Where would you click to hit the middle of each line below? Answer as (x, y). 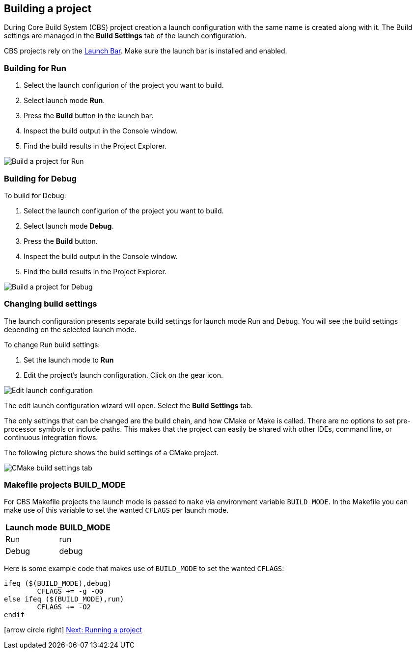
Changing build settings (51, 304)
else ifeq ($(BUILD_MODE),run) (64, 599)
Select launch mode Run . (64, 101)
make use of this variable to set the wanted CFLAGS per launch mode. (116, 510)
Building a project (48, 9)
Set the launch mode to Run (69, 360)
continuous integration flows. (51, 437)
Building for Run (35, 68)
